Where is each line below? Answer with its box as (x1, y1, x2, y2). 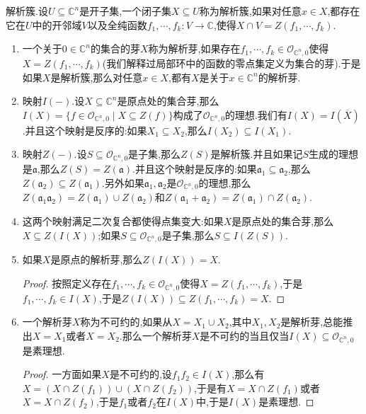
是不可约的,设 (109, 367, 172, 381)
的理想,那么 (198, 175, 251, 190)
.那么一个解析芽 (119, 328, 192, 343)
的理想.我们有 (224, 107, 287, 122)
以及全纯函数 (87, 17, 147, 32)
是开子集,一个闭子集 (79, 4, 172, 18)
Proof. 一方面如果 (22, 367, 102, 381)
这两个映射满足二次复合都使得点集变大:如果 (22, 214, 224, 228)
